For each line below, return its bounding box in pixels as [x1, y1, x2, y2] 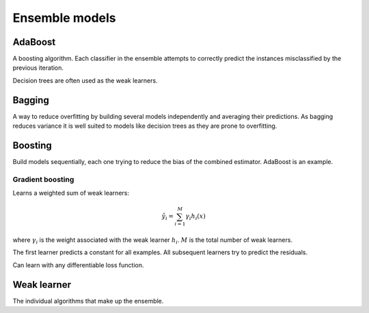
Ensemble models [12, 10, 116, 25]
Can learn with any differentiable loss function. [12, 260, 144, 269]
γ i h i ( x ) [185, 213, 206, 222]
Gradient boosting [12, 174, 74, 184]
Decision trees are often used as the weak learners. [12, 76, 158, 85]
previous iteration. [12, 64, 64, 72]
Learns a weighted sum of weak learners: [12, 189, 130, 198]
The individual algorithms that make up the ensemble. [12, 297, 164, 305]
